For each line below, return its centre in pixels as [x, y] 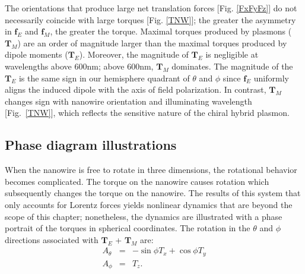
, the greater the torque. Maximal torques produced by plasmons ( [171, 31]
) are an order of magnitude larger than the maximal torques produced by [152, 42]
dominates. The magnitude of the [232, 66]
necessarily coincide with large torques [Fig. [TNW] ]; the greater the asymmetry [150, 19]
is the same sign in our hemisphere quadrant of [104, 78]
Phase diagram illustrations [91, 145]
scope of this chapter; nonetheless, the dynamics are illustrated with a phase [144, 216]
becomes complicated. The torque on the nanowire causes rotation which [137, 181]
